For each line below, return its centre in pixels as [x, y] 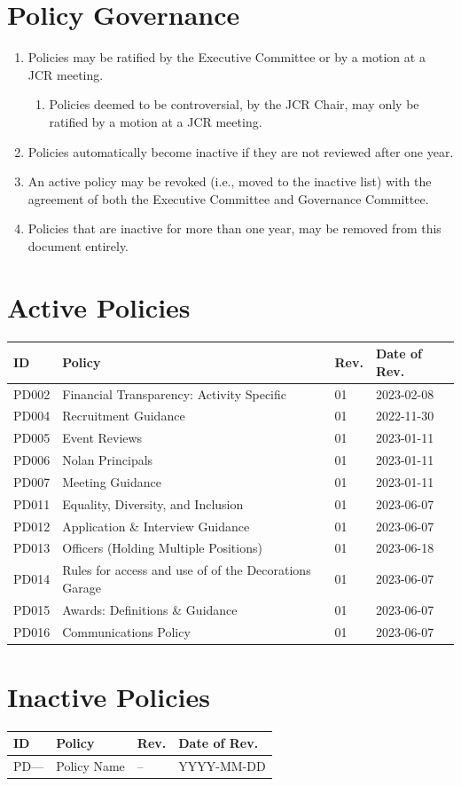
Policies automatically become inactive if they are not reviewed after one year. [241, 151]
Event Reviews [102, 438]
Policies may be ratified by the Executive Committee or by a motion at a [227, 57]
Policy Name [90, 766]
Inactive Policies [109, 696]
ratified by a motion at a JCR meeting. [156, 121]
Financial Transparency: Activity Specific [175, 393]
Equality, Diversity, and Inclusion [153, 503]
